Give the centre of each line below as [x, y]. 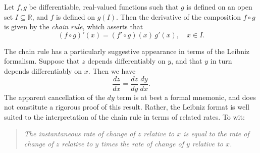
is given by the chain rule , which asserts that [74, 27]
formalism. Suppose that [42, 61]
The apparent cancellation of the [55, 97]
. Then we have [112, 70]
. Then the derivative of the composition [179, 16]
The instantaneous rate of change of [80, 134]
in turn [221, 61]
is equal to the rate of [216, 134]
